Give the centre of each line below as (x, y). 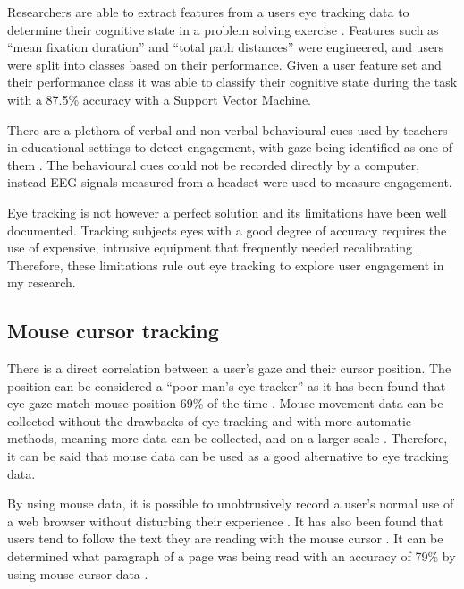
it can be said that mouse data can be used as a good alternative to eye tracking (228, 456)
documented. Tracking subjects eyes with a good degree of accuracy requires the (227, 230)
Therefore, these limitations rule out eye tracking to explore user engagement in (226, 265)
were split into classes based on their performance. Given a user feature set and (224, 64)
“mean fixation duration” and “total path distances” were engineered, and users (226, 47)
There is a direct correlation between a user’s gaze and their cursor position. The (229, 368)
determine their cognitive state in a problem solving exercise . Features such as (223, 29)
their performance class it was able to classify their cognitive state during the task (232, 82)
